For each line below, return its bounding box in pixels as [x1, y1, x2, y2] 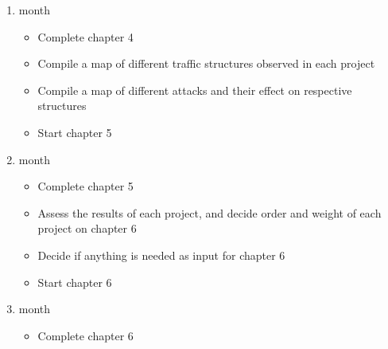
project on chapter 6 [37, 220, 137, 237]
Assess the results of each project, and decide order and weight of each [37, 204, 382, 221]
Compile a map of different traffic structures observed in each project [37, 55, 375, 72]
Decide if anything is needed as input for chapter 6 [37, 246, 285, 263]
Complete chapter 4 [37, 28, 134, 45]
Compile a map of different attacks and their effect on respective [37, 81, 352, 98]
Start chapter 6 [37, 273, 112, 290]
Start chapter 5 [37, 124, 112, 140]
